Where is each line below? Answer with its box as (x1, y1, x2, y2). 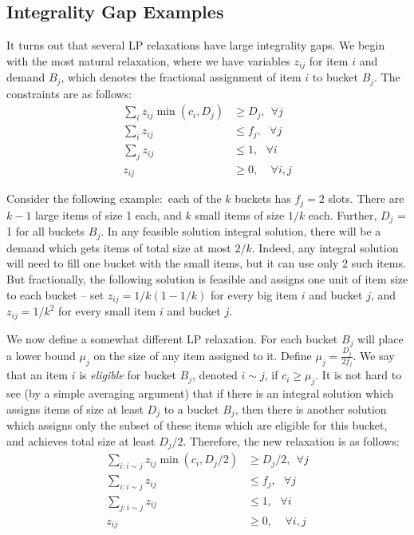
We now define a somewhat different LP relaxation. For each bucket (6, 330, 338, 347)
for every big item (211, 286, 298, 303)
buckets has (235, 190, 291, 207)
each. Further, (308, 206, 377, 223)
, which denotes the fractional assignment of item (61, 69, 302, 85)
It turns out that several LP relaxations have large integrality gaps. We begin (6, 37, 385, 53)
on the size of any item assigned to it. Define (93, 347, 312, 363)
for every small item (58, 303, 156, 319)
